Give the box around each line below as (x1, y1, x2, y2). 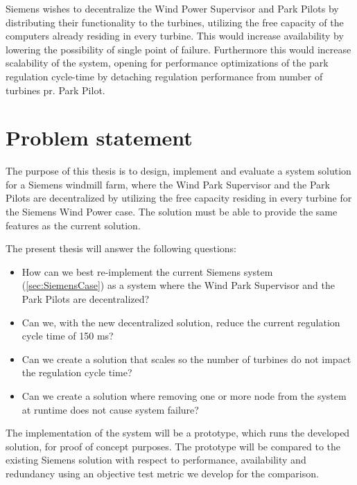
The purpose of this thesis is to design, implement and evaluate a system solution (6, 164, 351, 178)
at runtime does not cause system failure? (21, 402, 199, 416)
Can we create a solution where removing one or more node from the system (21, 389, 347, 403)
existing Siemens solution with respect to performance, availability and (6, 452, 306, 467)
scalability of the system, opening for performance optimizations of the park (6, 55, 329, 70)
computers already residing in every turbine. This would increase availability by (6, 28, 344, 43)
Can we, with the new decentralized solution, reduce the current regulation (21, 315, 340, 329)
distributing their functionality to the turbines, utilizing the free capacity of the (6, 15, 344, 29)
